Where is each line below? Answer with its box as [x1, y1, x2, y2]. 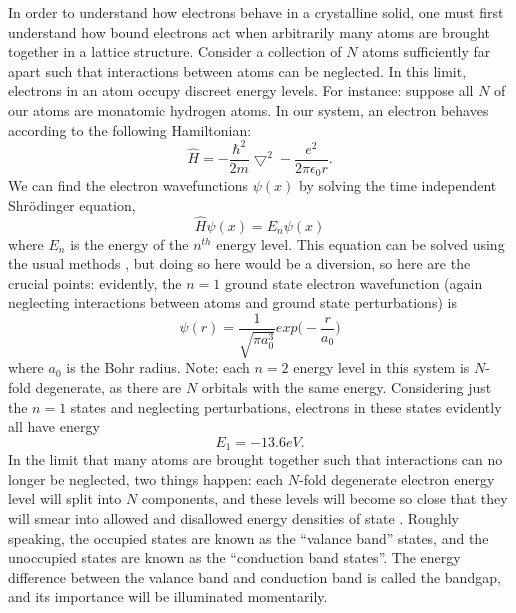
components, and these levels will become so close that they [141, 488, 508, 509]
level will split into [8, 488, 122, 509]
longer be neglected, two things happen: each [8, 468, 284, 489]
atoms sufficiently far [362, 41, 491, 62]
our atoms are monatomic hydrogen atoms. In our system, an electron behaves [8, 99, 489, 120]
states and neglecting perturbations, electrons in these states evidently [70, 396, 502, 417]
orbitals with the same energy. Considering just [201, 377, 492, 397]
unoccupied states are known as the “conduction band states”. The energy [8, 547, 461, 568]
